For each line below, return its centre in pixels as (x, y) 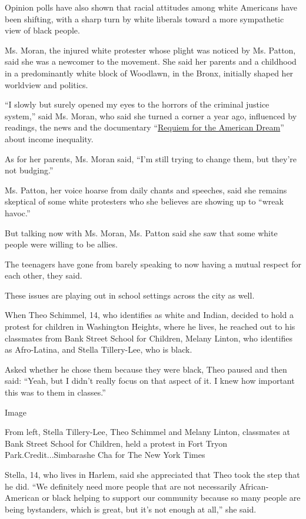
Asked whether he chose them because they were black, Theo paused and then (146, 369)
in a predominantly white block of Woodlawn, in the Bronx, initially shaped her (149, 73)
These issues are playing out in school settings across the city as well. (130, 295)
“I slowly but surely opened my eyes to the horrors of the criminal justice (137, 104)
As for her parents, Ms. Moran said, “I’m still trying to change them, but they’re (151, 158)
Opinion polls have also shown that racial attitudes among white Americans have (151, 7)
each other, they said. (44, 275)
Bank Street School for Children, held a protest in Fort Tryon (116, 443)
